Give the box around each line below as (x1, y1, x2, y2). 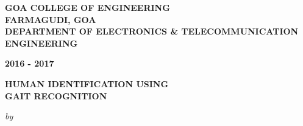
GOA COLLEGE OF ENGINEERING (5, 1, 170, 13)
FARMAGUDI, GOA (5, 13, 96, 25)
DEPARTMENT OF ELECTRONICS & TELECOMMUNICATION (5, 25, 299, 38)
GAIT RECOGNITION (5, 89, 107, 102)
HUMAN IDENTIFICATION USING (5, 77, 169, 90)
